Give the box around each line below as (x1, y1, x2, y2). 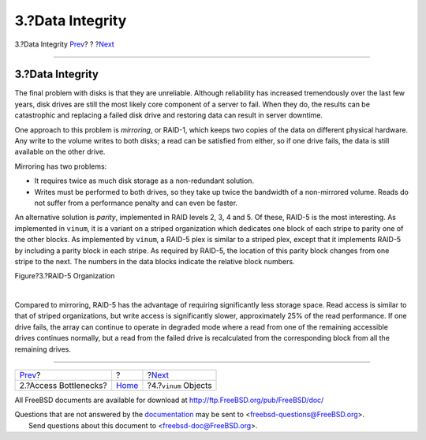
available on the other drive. (14, 147, 106, 157)
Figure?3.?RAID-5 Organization (14, 271, 115, 281)
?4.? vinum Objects (147, 380, 212, 391)
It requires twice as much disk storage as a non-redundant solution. (34, 176, 255, 185)
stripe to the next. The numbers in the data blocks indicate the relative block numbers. (14, 256, 295, 266)
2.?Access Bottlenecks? (19, 380, 107, 391)
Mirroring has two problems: (14, 162, 107, 171)
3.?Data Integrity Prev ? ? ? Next (14, 39, 114, 49)
